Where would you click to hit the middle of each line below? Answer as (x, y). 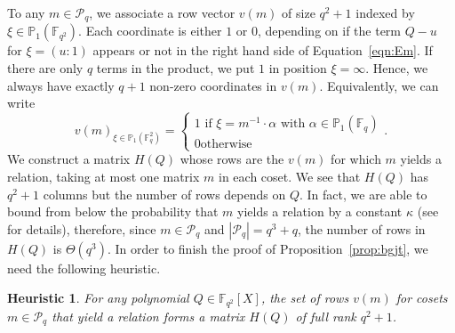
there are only (45, 68)
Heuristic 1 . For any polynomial (98, 298)
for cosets (422, 298)
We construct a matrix (69, 159)
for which (356, 159)
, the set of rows (305, 298)
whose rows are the (232, 159)
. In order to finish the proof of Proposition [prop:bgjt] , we (268, 248)
